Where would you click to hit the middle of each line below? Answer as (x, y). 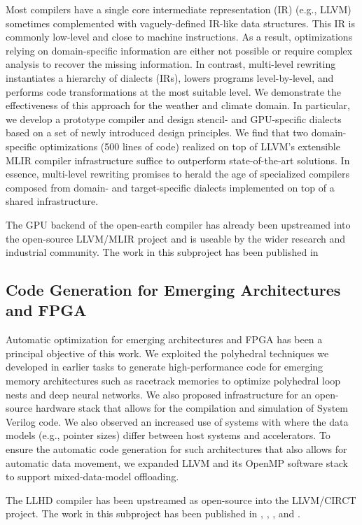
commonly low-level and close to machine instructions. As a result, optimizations (179, 37)
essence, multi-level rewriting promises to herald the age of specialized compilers (177, 174)
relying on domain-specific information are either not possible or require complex (179, 50)
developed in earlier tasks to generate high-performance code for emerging (165, 367)
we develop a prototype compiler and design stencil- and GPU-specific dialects (174, 118)
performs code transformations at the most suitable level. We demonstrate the (173, 91)
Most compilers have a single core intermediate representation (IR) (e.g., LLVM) (179, 9)
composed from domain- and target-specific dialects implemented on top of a (170, 187)
